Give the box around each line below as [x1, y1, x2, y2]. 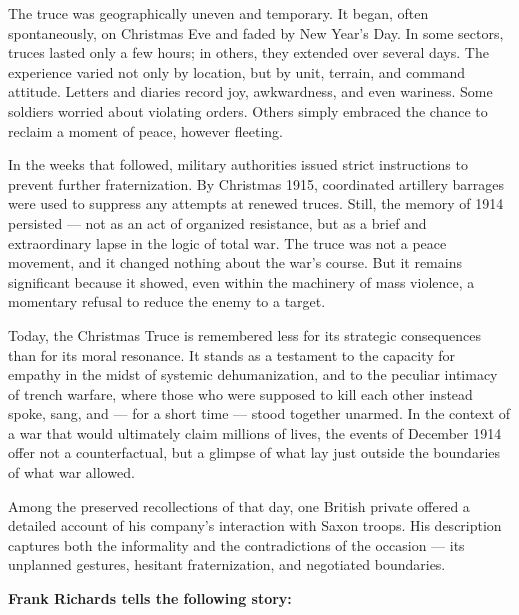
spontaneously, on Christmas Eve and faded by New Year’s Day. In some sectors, [8, 22, 504, 43]
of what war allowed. [8, 462, 135, 483]
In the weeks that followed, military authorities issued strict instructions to [8, 154, 468, 175]
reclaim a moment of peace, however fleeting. [8, 120, 283, 141]
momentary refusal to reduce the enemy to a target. [8, 291, 326, 312]
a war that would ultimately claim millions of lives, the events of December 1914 [8, 422, 502, 443]
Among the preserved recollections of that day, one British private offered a [8, 495, 470, 516]
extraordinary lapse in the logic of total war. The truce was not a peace [8, 232, 447, 253]
